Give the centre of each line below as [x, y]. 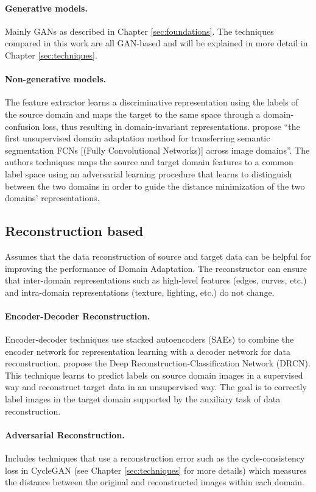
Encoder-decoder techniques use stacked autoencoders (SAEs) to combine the [149, 339]
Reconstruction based [74, 231]
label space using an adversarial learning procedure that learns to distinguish [149, 173]
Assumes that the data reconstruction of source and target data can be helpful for [158, 256]
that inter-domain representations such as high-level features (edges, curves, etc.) [156, 280]
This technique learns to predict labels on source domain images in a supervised [154, 375]
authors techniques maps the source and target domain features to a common [149, 162]
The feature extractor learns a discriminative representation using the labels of [152, 102]
